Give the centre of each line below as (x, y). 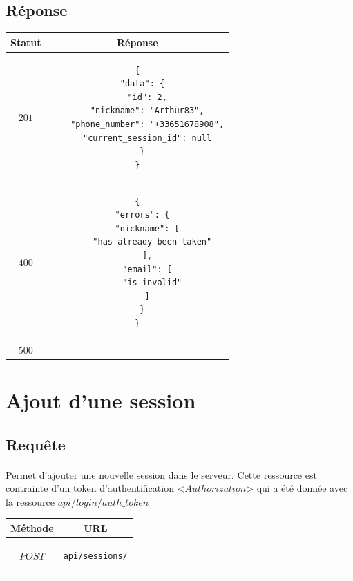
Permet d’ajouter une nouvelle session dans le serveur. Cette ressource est (161, 474)
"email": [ (147, 269)
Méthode (32, 527)
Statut (26, 42)
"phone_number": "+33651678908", (147, 124)
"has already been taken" (152, 242)
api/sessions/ (95, 556)
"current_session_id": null (147, 138)
